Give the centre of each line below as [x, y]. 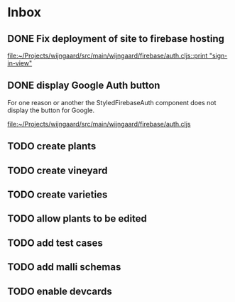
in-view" [20, 63]
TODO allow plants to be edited [77, 219]
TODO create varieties [58, 194]
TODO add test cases [55, 243]
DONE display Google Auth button [84, 86]
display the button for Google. [51, 110]
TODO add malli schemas [64, 267]
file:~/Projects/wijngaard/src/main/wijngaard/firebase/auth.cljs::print [108, 55]
